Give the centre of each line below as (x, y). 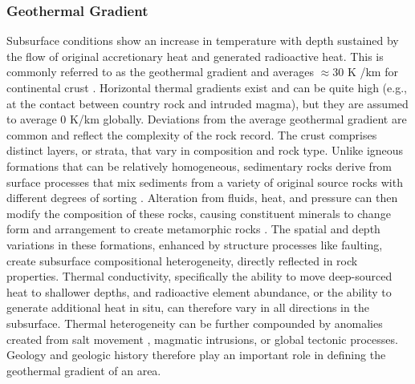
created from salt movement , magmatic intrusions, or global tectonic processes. (202, 339)
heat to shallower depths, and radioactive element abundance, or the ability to (199, 291)
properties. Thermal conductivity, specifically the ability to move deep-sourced (199, 276)
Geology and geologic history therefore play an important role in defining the (196, 355)
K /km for (372, 72)
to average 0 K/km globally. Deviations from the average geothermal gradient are (207, 119)
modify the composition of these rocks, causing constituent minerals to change (199, 213)
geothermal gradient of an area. (84, 370)
